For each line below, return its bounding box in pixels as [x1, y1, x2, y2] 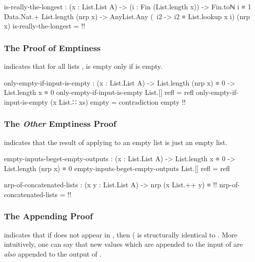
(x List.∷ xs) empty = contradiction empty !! [50, 96, 186, 107]
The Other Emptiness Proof [4, 117, 116, 130]
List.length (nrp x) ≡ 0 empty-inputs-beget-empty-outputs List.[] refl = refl [4, 163, 230, 173]
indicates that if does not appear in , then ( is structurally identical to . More [4, 229, 237, 239]
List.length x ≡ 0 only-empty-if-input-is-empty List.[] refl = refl [4, 87, 194, 97]
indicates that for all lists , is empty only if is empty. [4, 61, 163, 71]
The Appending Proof [4, 210, 93, 222]
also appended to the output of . [4, 248, 102, 259]
